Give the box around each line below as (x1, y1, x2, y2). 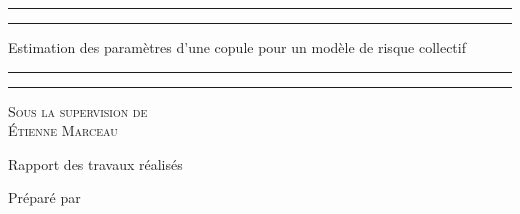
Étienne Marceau (8, 120, 118, 141)
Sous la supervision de (8, 100, 148, 121)
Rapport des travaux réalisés (8, 153, 183, 174)
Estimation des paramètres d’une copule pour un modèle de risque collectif (8, 37, 466, 57)
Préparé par (8, 187, 81, 208)
